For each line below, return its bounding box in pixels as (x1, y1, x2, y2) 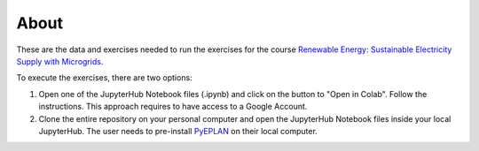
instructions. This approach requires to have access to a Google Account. (38, 102, 308, 112)
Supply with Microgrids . (16, 56, 104, 66)
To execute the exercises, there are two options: (16, 72, 192, 83)
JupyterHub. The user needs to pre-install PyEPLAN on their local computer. (38, 125, 318, 136)
